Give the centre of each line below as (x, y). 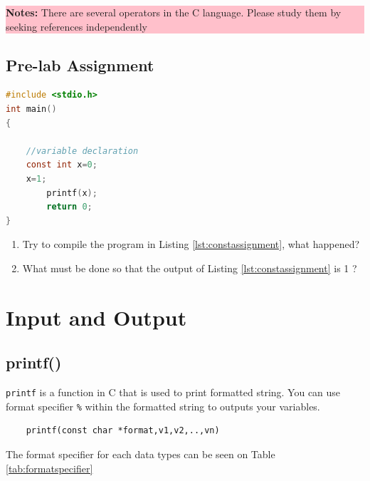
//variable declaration (82, 151)
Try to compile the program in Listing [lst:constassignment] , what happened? (191, 244)
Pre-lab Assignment (80, 64)
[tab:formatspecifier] (49, 468)
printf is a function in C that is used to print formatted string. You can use (173, 392)
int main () (31, 109)
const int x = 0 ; (62, 165)
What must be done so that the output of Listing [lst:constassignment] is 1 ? (190, 268)
